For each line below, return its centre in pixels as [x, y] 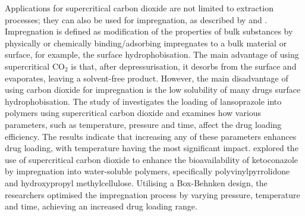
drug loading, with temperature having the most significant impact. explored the [152, 148]
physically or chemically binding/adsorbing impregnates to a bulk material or [146, 43]
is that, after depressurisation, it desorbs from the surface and [184, 66]
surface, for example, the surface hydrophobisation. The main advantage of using [152, 54]
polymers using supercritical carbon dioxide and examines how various [133, 113]
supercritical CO [35, 66]
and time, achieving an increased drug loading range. [101, 206]
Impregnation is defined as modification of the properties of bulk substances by [149, 31]
